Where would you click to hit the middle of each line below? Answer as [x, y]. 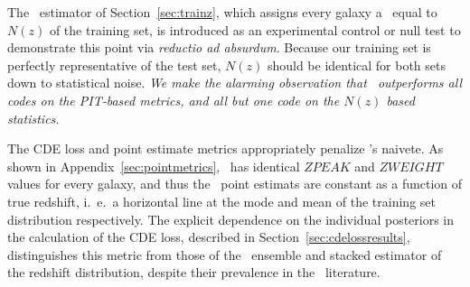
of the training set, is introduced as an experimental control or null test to [255, 29]
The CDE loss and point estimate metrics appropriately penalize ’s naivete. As [226, 148]
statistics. [33, 118]
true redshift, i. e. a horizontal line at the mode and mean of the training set [221, 201]
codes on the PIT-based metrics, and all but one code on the [174, 100]
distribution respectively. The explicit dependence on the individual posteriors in [231, 219]
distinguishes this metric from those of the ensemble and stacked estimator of [225, 254]
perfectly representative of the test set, [114, 65]
